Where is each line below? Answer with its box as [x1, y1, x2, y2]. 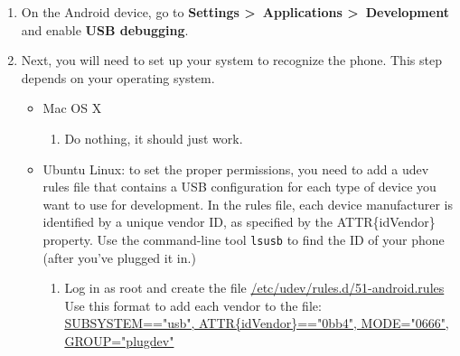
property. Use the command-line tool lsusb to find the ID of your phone [42, 230, 445, 248]
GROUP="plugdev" [64, 331, 174, 350]
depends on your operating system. [21, 68, 215, 87]
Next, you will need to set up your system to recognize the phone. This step [21, 51, 442, 70]
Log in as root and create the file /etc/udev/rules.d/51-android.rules [64, 278, 445, 297]
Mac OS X [42, 98, 102, 117]
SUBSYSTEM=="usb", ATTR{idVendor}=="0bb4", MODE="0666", [64, 314, 449, 333]
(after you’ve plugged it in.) [42, 248, 196, 267]
